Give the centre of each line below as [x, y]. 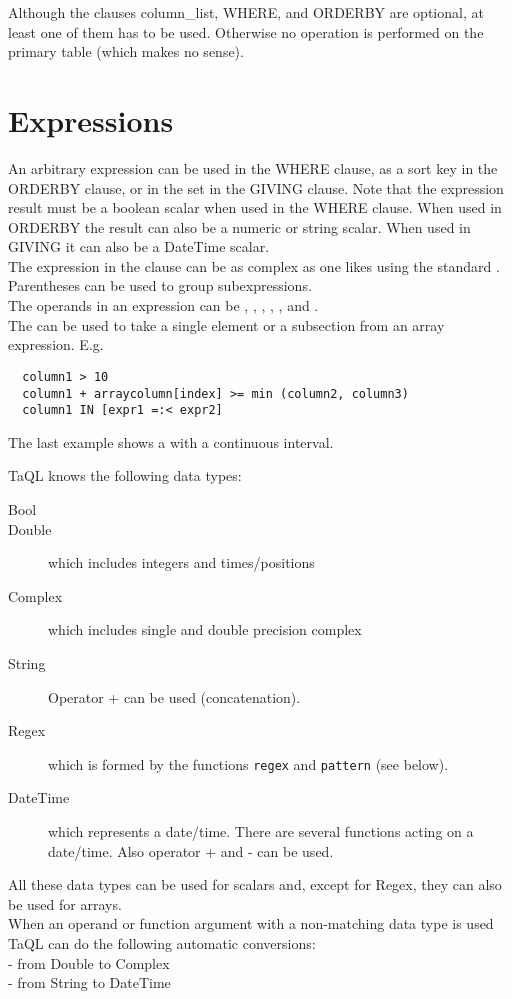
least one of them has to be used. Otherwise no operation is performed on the [246, 31]
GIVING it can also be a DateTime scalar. [139, 246]
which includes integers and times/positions [181, 562]
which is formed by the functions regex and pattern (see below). [248, 763]
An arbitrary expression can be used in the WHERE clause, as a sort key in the [253, 167]
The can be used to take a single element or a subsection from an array [226, 324]
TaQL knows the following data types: [125, 475]
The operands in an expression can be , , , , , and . [163, 305]
